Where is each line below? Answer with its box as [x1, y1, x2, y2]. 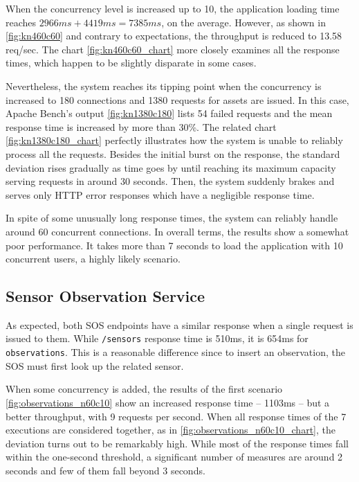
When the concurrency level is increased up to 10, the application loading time [6, 1, 340, 15]
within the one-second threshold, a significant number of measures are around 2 [6, 449, 343, 464]
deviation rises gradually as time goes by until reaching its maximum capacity [6, 160, 336, 175]
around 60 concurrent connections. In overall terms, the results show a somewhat [6, 224, 349, 238]
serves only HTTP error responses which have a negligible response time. [6, 187, 315, 202]
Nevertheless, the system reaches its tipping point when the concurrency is [6, 78, 322, 93]
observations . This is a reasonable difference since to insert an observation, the [6, 345, 345, 359]
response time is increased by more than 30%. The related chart [6, 119, 277, 134]
